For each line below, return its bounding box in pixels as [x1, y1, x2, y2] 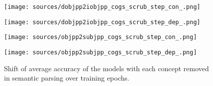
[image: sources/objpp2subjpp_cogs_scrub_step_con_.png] [4, 34, 197, 41]
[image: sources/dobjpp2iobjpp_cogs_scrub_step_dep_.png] [4, 18, 201, 26]
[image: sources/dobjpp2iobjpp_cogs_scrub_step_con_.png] [4, 3, 201, 10]
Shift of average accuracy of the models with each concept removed [4, 63, 209, 73]
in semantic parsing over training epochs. [4, 73, 130, 83]
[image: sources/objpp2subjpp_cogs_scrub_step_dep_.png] [4, 48, 197, 56]
